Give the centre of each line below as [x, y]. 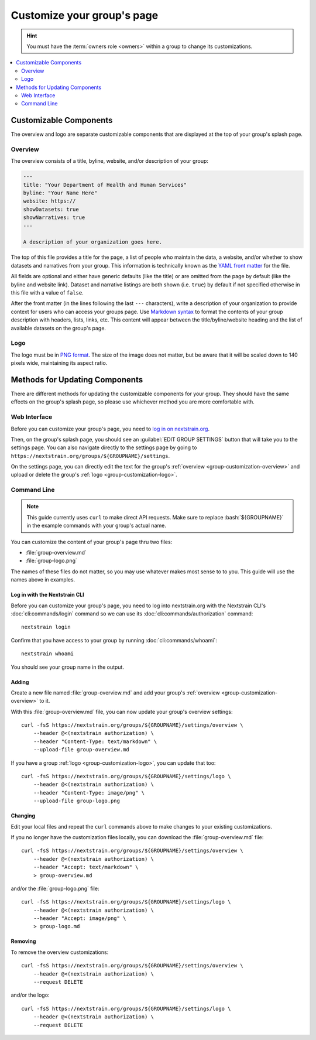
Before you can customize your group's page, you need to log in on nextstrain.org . [110, 429]
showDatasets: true [51, 209]
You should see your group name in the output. [67, 667]
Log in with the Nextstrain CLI [47, 595]
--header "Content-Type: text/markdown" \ [95, 741]
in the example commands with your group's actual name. [96, 526]
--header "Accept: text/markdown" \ [86, 867]
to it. [44, 701]
